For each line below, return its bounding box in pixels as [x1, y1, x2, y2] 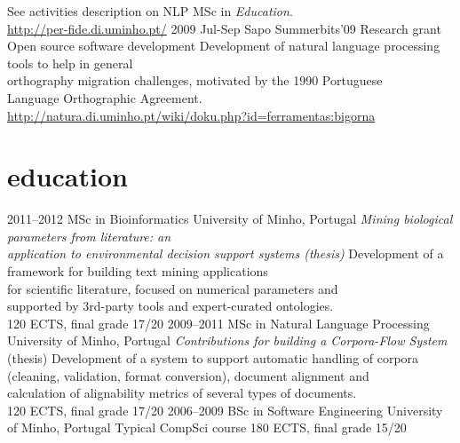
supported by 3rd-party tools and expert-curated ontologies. [7, 297, 334, 315]
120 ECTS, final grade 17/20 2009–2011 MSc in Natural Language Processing [7, 313, 430, 332]
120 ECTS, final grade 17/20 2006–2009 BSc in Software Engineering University [7, 400, 443, 419]
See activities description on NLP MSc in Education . [7, 2, 293, 20]
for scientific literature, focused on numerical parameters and [7, 279, 338, 297]
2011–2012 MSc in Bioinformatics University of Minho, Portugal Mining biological [7, 210, 453, 228]
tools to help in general [7, 53, 133, 72]
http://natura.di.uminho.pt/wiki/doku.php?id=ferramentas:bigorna [7, 106, 376, 124]
